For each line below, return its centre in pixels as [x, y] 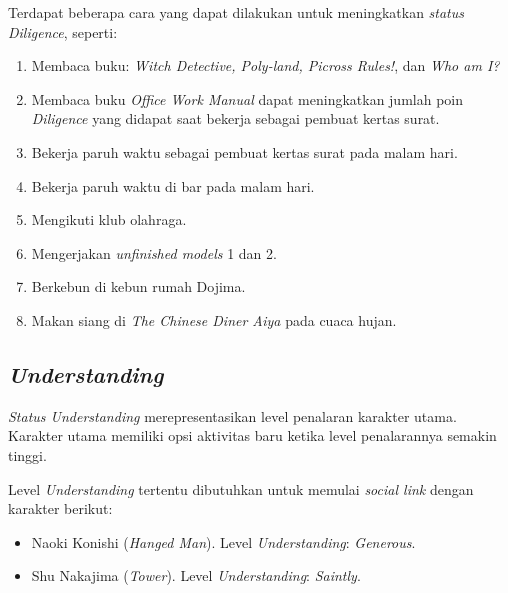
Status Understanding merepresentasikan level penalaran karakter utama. [232, 415]
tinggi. [27, 454]
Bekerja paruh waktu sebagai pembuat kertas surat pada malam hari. [244, 151]
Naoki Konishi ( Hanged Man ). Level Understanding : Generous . [223, 541]
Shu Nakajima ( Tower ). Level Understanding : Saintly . [196, 575]
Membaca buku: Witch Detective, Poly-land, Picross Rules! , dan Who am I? [265, 65]
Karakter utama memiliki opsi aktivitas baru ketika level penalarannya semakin [252, 435]
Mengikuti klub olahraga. [109, 219]
